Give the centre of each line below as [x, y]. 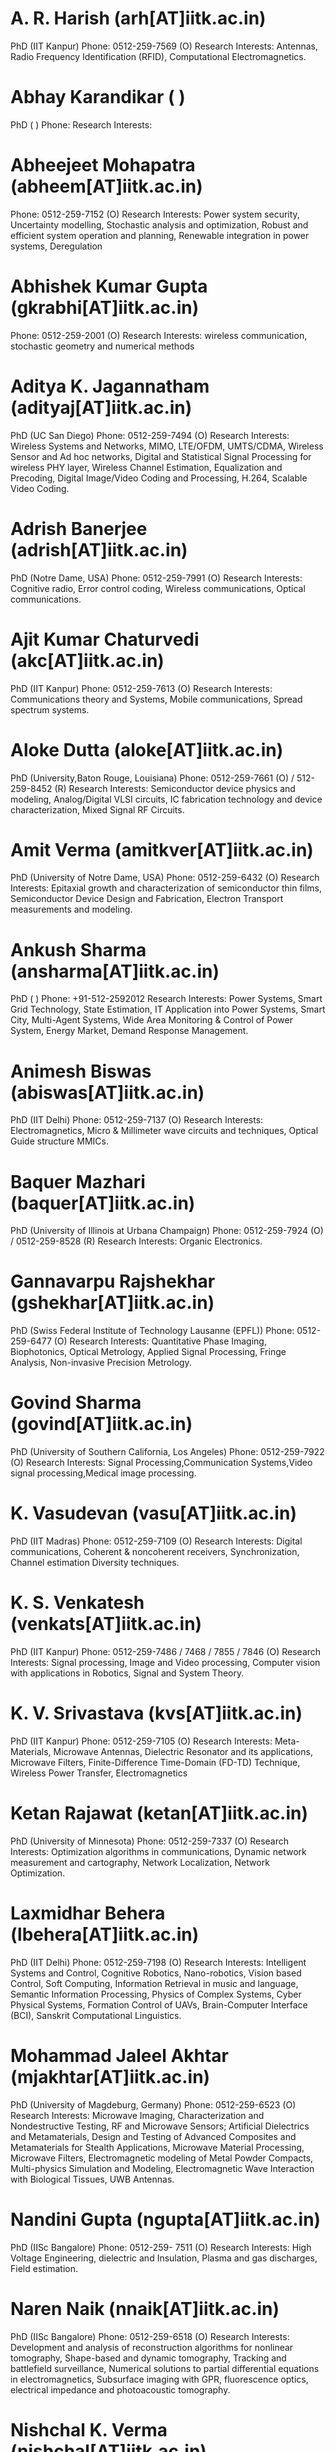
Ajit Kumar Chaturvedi [105, 639]
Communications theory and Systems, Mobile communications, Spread [156, 699]
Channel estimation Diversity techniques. [95, 1563]
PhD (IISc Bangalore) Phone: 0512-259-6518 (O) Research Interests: [150, 2336]
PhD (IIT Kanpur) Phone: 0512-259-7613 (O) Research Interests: [141, 688]
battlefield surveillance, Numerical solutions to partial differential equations [165, 2368]
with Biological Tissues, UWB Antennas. [92, 2179]
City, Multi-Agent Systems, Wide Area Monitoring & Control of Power [151, 1020]
